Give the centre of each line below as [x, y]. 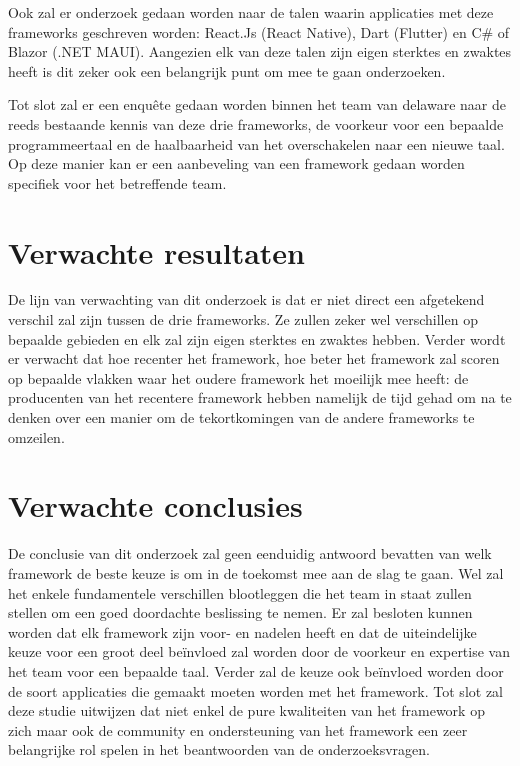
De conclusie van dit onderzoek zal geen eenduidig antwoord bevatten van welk [250, 553]
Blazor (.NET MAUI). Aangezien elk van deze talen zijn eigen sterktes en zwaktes [260, 51]
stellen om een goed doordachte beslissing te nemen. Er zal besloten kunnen [240, 612]
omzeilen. [36, 436]
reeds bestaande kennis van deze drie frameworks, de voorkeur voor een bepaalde [256, 123]
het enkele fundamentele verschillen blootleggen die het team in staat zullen [240, 592]
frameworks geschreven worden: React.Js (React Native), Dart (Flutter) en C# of [259, 31]
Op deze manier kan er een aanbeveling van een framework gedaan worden [236, 163]
